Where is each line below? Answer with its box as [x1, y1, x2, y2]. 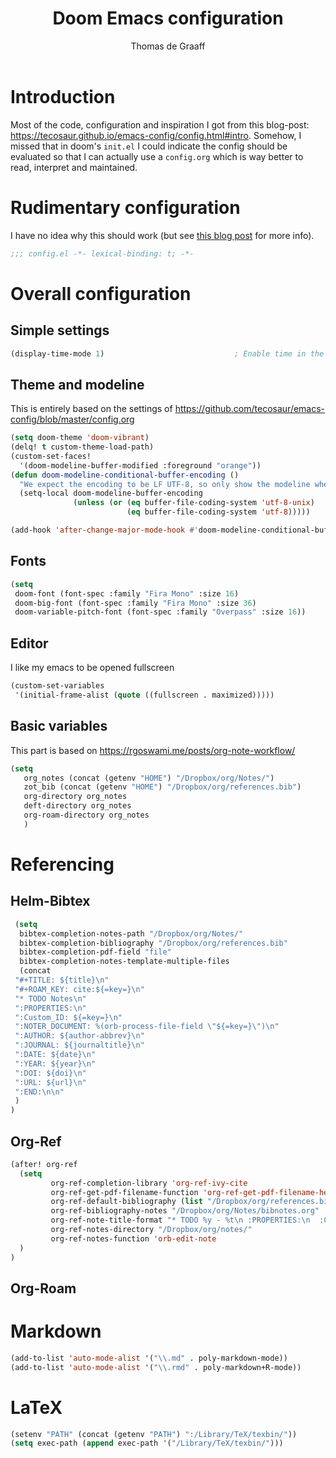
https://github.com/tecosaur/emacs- [174, 403, 326, 415]
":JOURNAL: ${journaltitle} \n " [14, 1040, 145, 1051]
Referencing [10, 853, 115, 876]
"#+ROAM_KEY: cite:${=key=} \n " [14, 984, 145, 994]
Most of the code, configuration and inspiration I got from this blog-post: [10, 118, 310, 131]
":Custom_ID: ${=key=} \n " [14, 1012, 123, 1022]
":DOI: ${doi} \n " [14, 1068, 87, 1078]
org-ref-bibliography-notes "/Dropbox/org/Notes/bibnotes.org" [50, 1206, 320, 1216]
